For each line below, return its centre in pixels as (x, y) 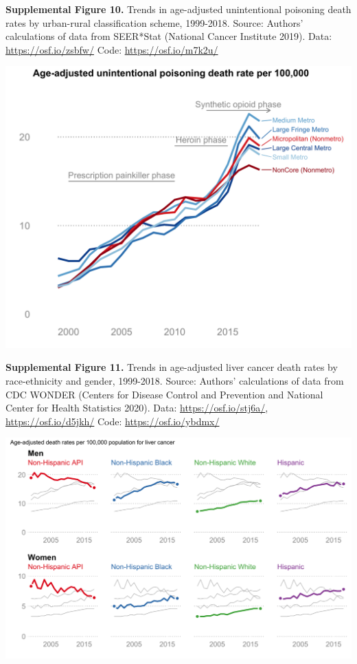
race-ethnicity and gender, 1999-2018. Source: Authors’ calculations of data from (175, 381)
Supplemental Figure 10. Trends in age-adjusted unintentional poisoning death (178, 9)
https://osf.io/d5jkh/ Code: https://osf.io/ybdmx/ (113, 421)
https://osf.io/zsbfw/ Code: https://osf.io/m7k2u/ (112, 49)
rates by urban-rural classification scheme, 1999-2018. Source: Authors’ (154, 22)
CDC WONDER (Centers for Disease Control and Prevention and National (164, 394)
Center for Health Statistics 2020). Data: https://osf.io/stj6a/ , (137, 408)
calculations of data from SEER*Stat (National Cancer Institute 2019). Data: (169, 36)
